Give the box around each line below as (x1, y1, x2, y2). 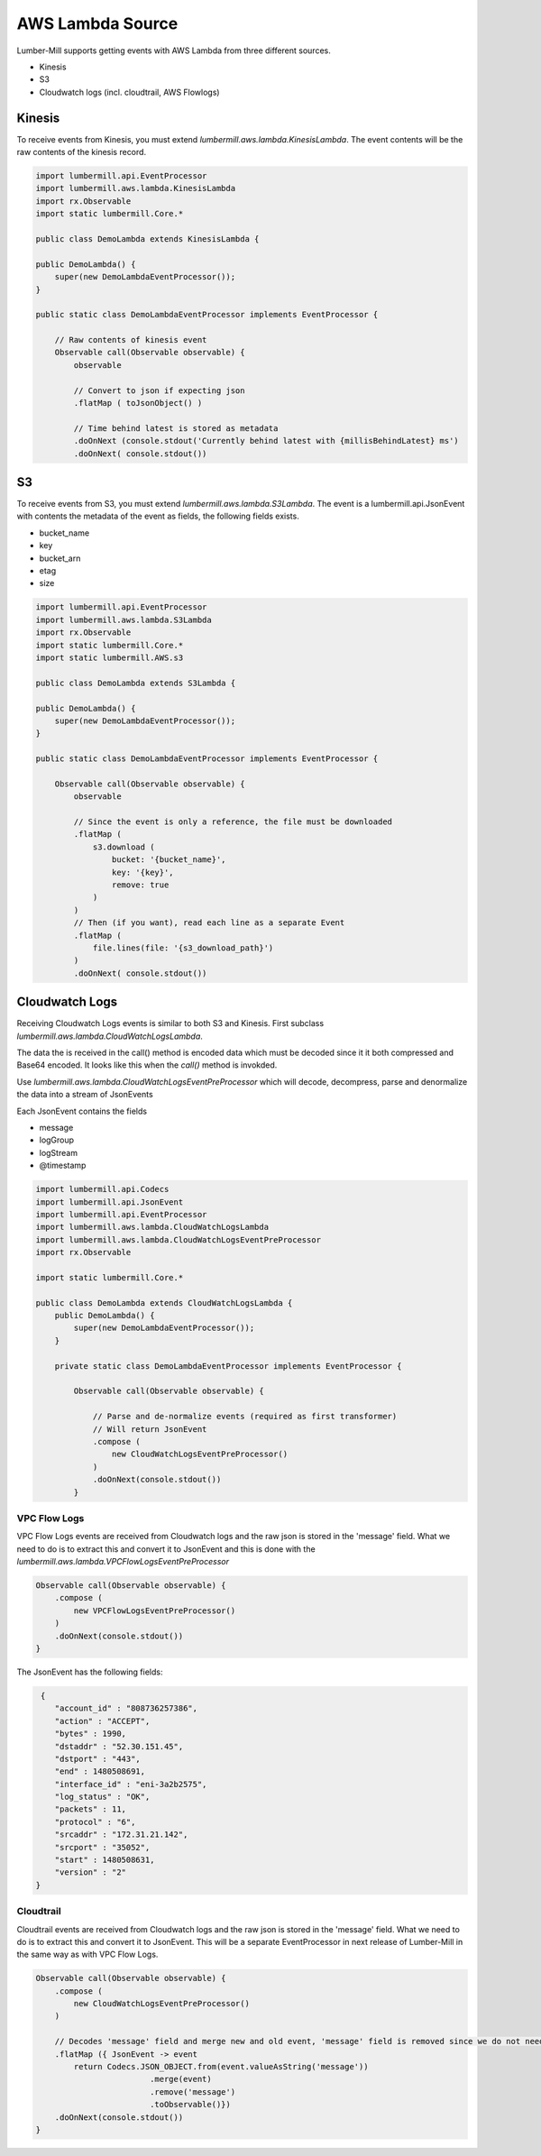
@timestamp (39, 1160, 87, 1171)
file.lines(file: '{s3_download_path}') (92, 942, 274, 953)
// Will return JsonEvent (92, 1424, 207, 1434)
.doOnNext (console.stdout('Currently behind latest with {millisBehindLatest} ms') (73, 436, 459, 446)
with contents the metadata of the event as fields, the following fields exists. (16, 510, 299, 522)
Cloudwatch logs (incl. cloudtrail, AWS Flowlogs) (39, 87, 220, 97)
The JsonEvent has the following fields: (16, 1666, 163, 1677)
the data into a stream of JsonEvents (16, 1089, 153, 1100)
